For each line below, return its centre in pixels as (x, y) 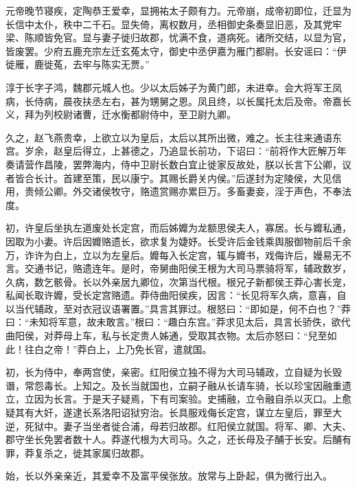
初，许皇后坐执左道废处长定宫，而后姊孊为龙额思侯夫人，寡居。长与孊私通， (178, 228)
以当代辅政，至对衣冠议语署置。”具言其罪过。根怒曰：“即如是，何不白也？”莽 (178, 308)
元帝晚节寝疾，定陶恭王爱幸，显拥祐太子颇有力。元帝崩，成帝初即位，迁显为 (178, 10)
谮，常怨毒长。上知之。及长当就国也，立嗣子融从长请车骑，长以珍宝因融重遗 (178, 385)
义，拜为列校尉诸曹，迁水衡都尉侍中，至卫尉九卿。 (121, 114)
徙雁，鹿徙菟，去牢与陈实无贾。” (78, 64)
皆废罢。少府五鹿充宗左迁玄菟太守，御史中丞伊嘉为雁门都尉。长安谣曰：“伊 (176, 50)
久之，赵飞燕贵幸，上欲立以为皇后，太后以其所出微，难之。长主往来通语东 (174, 137)
